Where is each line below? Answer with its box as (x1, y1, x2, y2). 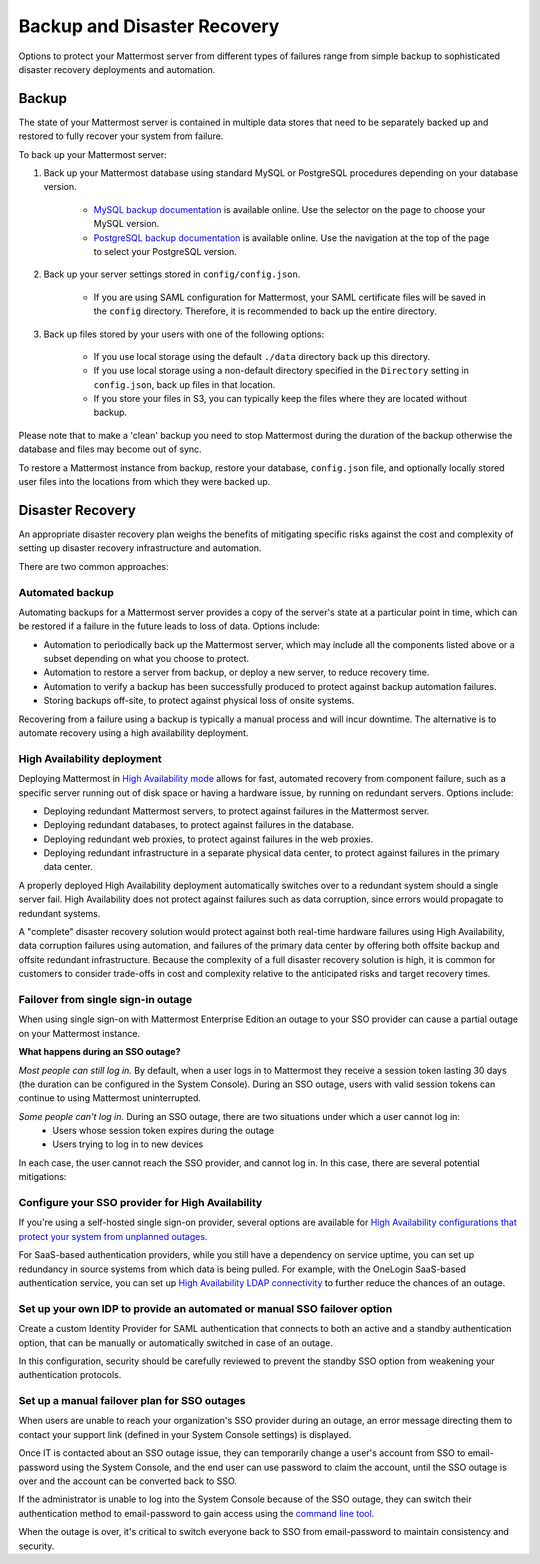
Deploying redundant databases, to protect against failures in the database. (43, 819, 355, 831)
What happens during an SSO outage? (18, 1046, 181, 1058)
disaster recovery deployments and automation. (18, 63, 216, 75)
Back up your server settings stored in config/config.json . (43, 268, 301, 280)
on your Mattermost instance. (18, 1027, 140, 1039)
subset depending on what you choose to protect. (43, 653, 250, 665)
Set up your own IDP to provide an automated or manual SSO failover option (18, 1301, 393, 1315)
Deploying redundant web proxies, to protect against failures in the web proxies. (43, 833, 374, 845)
